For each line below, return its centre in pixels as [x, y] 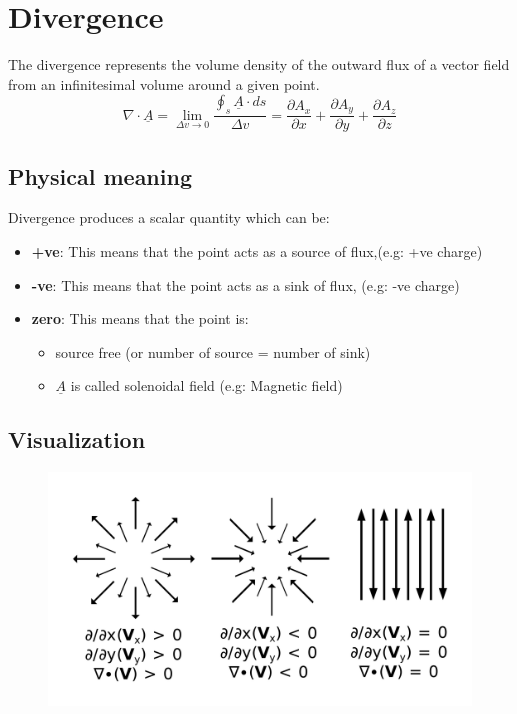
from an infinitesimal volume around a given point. [164, 83]
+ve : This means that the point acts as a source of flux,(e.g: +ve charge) [257, 250]
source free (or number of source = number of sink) [213, 351]
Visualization [77, 439]
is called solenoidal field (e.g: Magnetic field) [206, 385]
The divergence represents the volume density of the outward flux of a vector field [259, 64]
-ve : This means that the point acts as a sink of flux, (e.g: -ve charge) [245, 284]
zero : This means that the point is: [140, 318]
